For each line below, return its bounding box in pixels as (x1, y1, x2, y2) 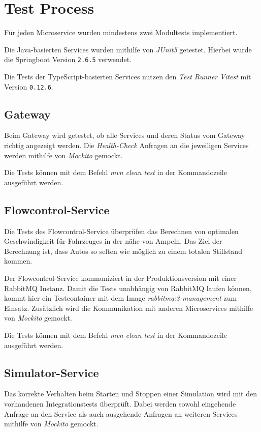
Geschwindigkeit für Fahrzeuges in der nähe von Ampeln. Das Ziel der (4, 236, 222, 246)
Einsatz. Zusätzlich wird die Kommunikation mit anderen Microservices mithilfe (4, 302, 253, 313)
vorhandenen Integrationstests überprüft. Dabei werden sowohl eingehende (4, 398, 236, 409)
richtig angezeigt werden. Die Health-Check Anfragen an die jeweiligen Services (4, 140, 249, 151)
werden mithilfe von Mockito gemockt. (4, 150, 123, 160)
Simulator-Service (4, 364, 99, 380)
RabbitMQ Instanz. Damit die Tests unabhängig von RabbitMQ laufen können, (4, 282, 252, 293)
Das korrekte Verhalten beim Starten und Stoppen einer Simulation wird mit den (4, 388, 257, 399)
